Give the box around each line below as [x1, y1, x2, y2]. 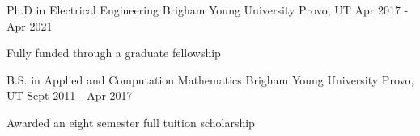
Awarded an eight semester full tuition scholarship [6, 113, 255, 130]
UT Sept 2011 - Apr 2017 [6, 87, 133, 104]
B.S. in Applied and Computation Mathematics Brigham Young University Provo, [6, 71, 414, 88]
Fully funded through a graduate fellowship [6, 44, 221, 61]
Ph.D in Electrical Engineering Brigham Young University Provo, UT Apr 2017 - [6, 2, 409, 18]
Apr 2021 [6, 17, 53, 34]
